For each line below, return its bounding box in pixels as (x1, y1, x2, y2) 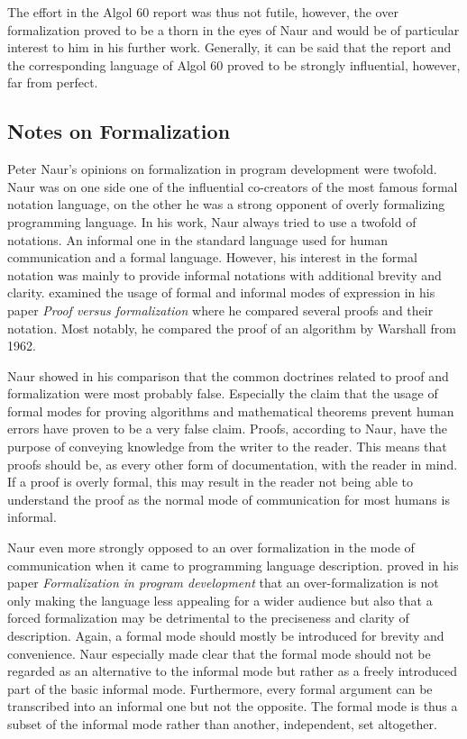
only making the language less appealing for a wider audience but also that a (7, 590, 433, 609)
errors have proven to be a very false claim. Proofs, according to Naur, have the (7, 419, 447, 438)
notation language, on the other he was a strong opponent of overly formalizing (7, 195, 445, 214)
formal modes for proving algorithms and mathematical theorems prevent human (7, 401, 454, 420)
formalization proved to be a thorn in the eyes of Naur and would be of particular (7, 20, 460, 39)
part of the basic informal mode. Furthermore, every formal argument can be (7, 679, 433, 698)
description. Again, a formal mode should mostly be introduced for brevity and (7, 626, 444, 645)
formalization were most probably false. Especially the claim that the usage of (7, 384, 438, 403)
